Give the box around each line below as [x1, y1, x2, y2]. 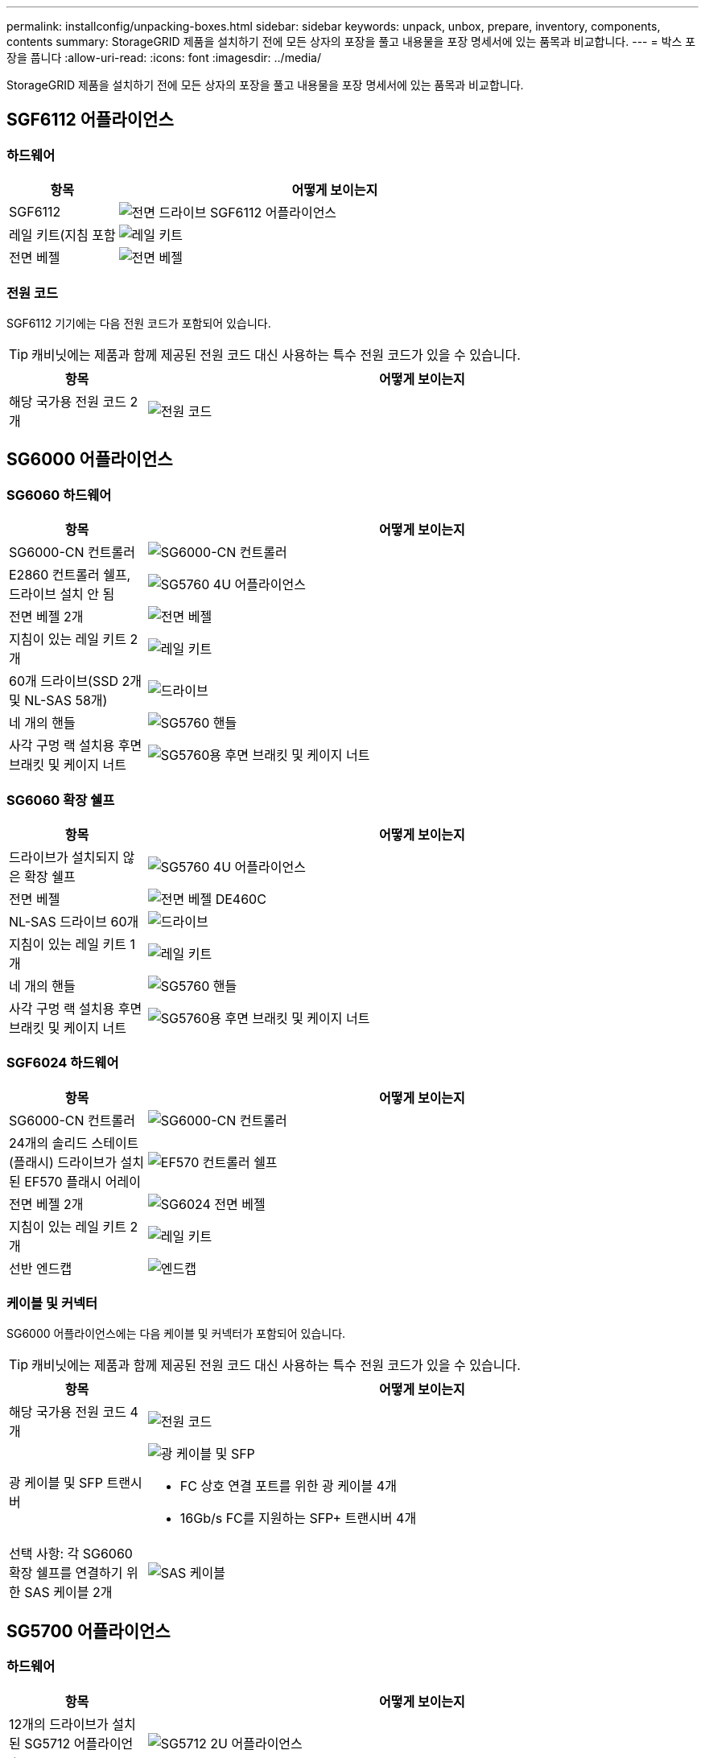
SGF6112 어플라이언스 [6, 109, 174, 130]
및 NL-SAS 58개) [9, 692, 108, 709]
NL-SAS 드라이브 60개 [9, 913, 139, 930]
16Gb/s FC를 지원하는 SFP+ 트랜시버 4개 [179, 1510, 417, 1527]
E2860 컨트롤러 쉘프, [9, 567, 131, 584]
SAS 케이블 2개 [24, 1584, 113, 1601]
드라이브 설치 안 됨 [9, 586, 115, 603]
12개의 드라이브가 [9, 1715, 109, 1732]
